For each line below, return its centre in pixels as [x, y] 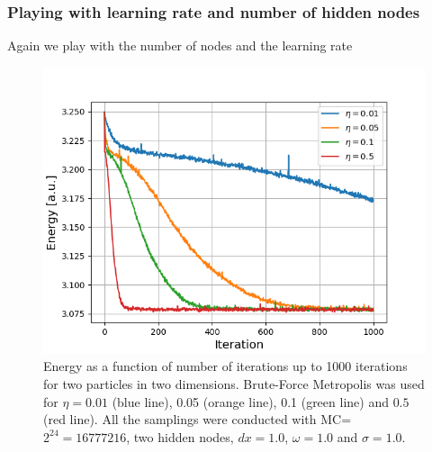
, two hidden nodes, [180, 436]
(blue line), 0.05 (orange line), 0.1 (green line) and [250, 401]
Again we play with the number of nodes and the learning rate [180, 45]
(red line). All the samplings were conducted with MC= [198, 419]
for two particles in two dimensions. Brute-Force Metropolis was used [234, 384]
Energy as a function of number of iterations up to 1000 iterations [225, 366]
